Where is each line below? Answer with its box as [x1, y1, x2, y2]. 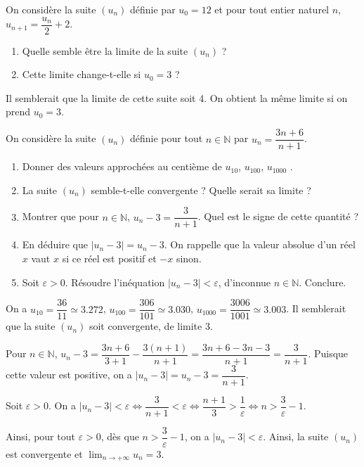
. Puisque [308, 346, 349, 361]
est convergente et [6, 447, 83, 461]
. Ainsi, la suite [263, 429, 329, 444]
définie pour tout [130, 131, 203, 146]
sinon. [176, 250, 202, 265]
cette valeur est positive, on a [6, 367, 132, 382]
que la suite [6, 319, 56, 333]
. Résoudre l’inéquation [65, 274, 165, 289]
